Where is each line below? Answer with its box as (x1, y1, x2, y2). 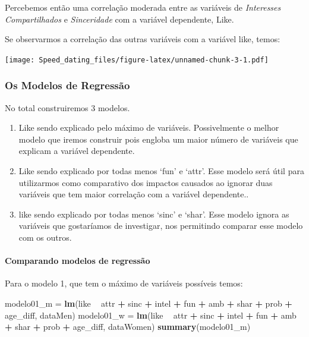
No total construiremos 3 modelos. (5, 101, 130, 114)
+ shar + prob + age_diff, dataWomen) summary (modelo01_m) (5, 320, 251, 333)
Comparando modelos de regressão (5, 254, 150, 267)
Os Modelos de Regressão (5, 78, 130, 93)
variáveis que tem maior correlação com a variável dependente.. (18, 188, 249, 200)
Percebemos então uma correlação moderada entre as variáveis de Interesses (5, 1, 281, 13)
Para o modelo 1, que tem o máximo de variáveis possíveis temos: (5, 277, 243, 289)
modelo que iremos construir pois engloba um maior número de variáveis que (18, 133, 298, 145)
